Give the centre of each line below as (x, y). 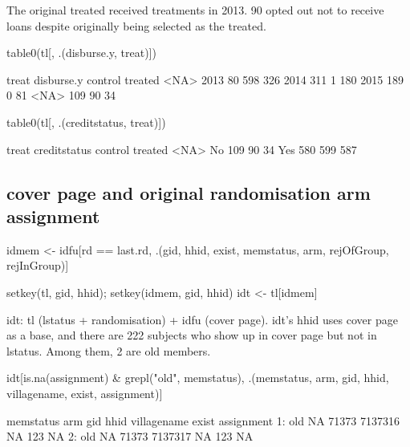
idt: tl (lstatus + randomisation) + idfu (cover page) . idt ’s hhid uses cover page (202, 319)
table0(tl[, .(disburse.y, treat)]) (81, 53)
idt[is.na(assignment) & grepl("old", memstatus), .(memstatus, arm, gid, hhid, (198, 378)
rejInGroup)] (38, 265)
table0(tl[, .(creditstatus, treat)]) (86, 122)
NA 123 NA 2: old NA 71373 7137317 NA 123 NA (130, 436)
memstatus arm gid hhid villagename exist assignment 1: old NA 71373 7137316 (203, 420)
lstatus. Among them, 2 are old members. (109, 350)
